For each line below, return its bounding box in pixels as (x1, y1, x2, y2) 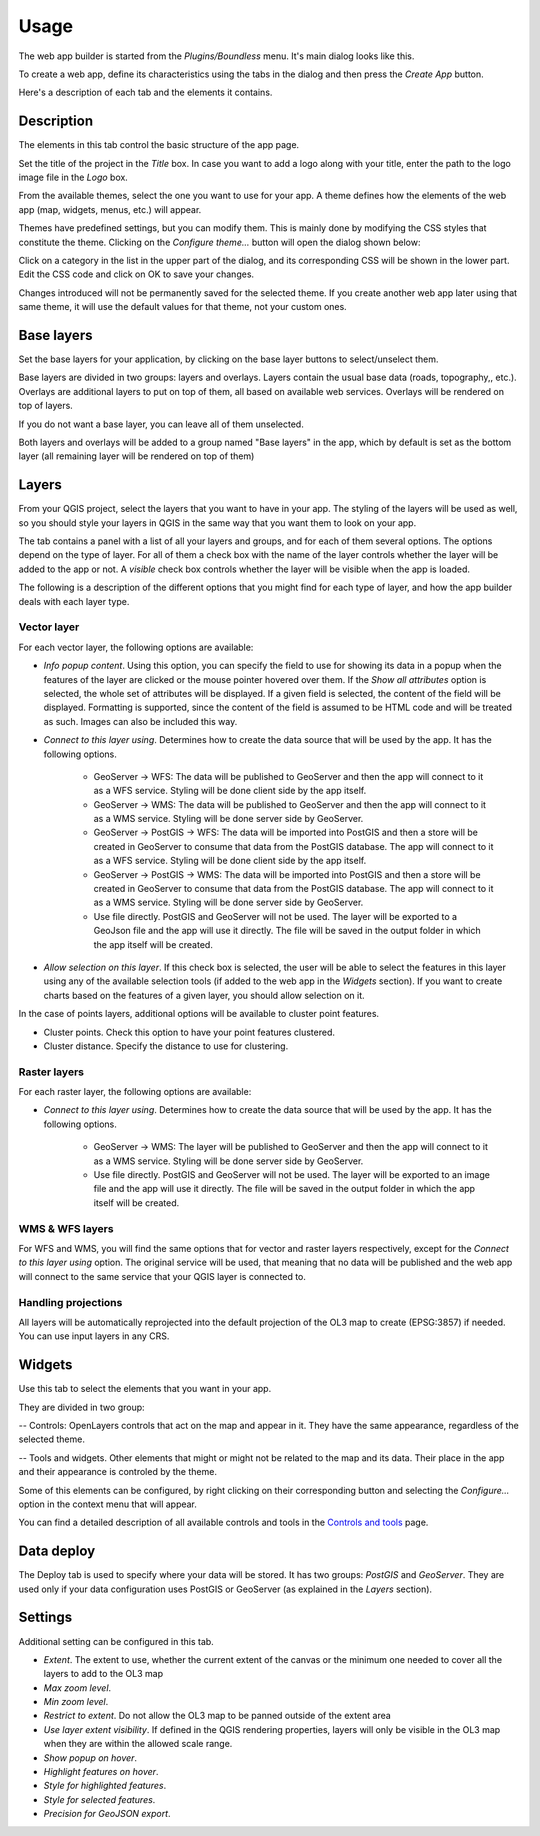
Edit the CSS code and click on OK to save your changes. (18, 268, 255, 280)
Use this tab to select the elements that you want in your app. (18, 1383, 272, 1395)
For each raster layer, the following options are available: (18, 1086, 252, 1098)
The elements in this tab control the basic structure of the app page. (18, 139, 300, 151)
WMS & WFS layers (18, 1221, 114, 1235)
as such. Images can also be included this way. (43, 715, 238, 727)
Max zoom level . (43, 1681, 112, 1694)
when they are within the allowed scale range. (43, 1738, 233, 1750)
